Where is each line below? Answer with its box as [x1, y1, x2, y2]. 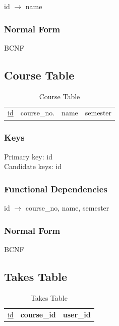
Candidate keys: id [4, 161, 62, 172]
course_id [20, 309, 56, 319]
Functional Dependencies [4, 182, 107, 195]
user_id [63, 309, 91, 319]
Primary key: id [4, 151, 52, 161]
